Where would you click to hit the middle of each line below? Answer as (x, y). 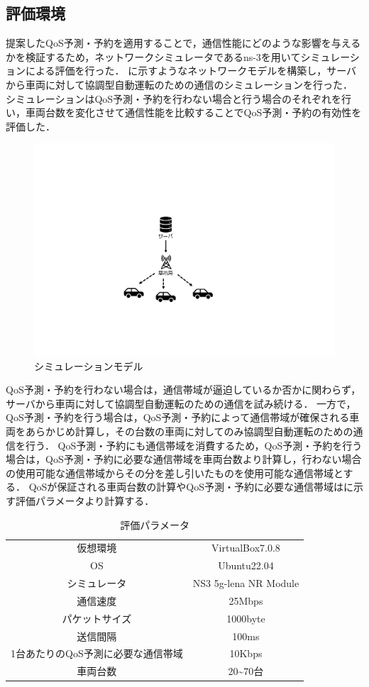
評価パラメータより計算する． (85, 500)
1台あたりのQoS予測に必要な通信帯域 (97, 653)
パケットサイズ (97, 618)
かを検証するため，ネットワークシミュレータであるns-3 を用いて (153, 56)
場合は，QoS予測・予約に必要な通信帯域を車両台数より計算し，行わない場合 (184, 459)
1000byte (246, 618)
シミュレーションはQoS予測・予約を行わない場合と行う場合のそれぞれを (174, 98)
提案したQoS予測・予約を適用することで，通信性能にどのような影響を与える (183, 43)
